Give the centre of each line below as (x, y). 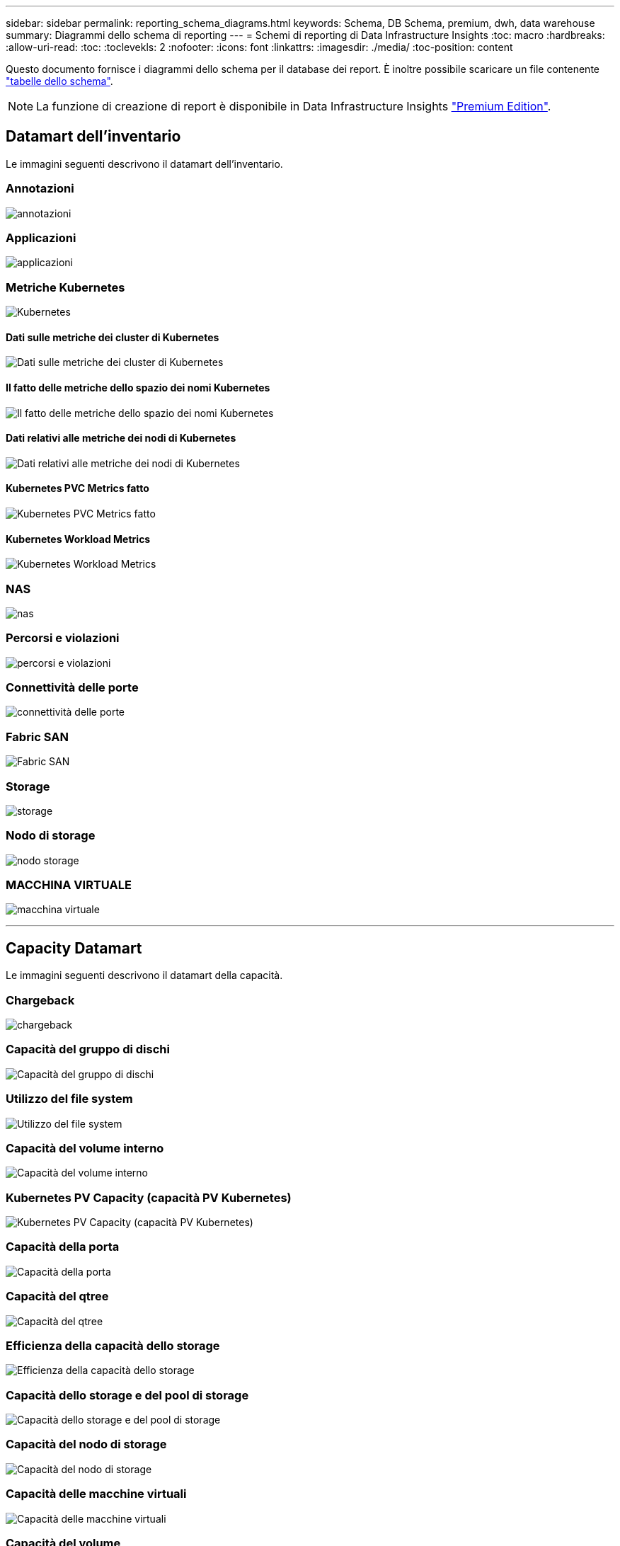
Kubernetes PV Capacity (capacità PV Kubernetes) (149, 1197)
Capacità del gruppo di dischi (88, 1049)
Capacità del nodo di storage (86, 1444)
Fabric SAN (37, 737)
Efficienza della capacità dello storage (113, 1345)
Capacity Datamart (74, 948)
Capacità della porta (63, 1247)
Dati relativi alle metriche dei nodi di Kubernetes (121, 438)
